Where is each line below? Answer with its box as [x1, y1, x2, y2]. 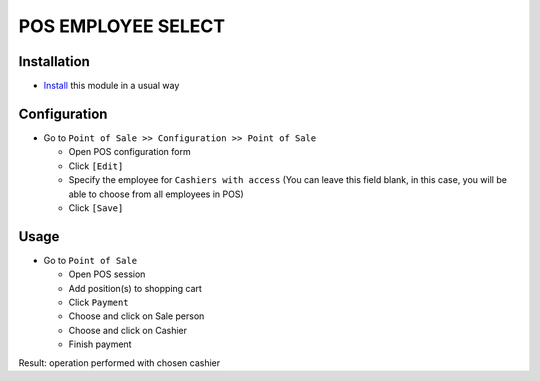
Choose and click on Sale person [68, 310, 205, 322]
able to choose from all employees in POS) [68, 188, 244, 200]
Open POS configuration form [68, 146, 191, 158]
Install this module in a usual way [43, 80, 180, 92]
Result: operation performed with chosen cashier [18, 356, 220, 369]
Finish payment [68, 338, 132, 350]
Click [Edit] [68, 160, 124, 172]
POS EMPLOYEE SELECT [18, 15, 226, 37]
